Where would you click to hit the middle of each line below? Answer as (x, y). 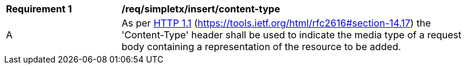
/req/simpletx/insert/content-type (201, 9)
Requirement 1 (39, 9)
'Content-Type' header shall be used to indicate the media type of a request (292, 35)
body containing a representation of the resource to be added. (261, 47)
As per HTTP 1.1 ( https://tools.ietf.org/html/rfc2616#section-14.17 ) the (276, 23)
